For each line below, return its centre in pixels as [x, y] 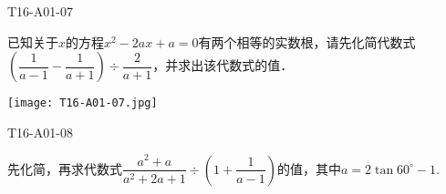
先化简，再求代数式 [65, 168]
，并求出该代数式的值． [223, 65]
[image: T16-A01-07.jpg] [83, 103]
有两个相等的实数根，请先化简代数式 [307, 41]
